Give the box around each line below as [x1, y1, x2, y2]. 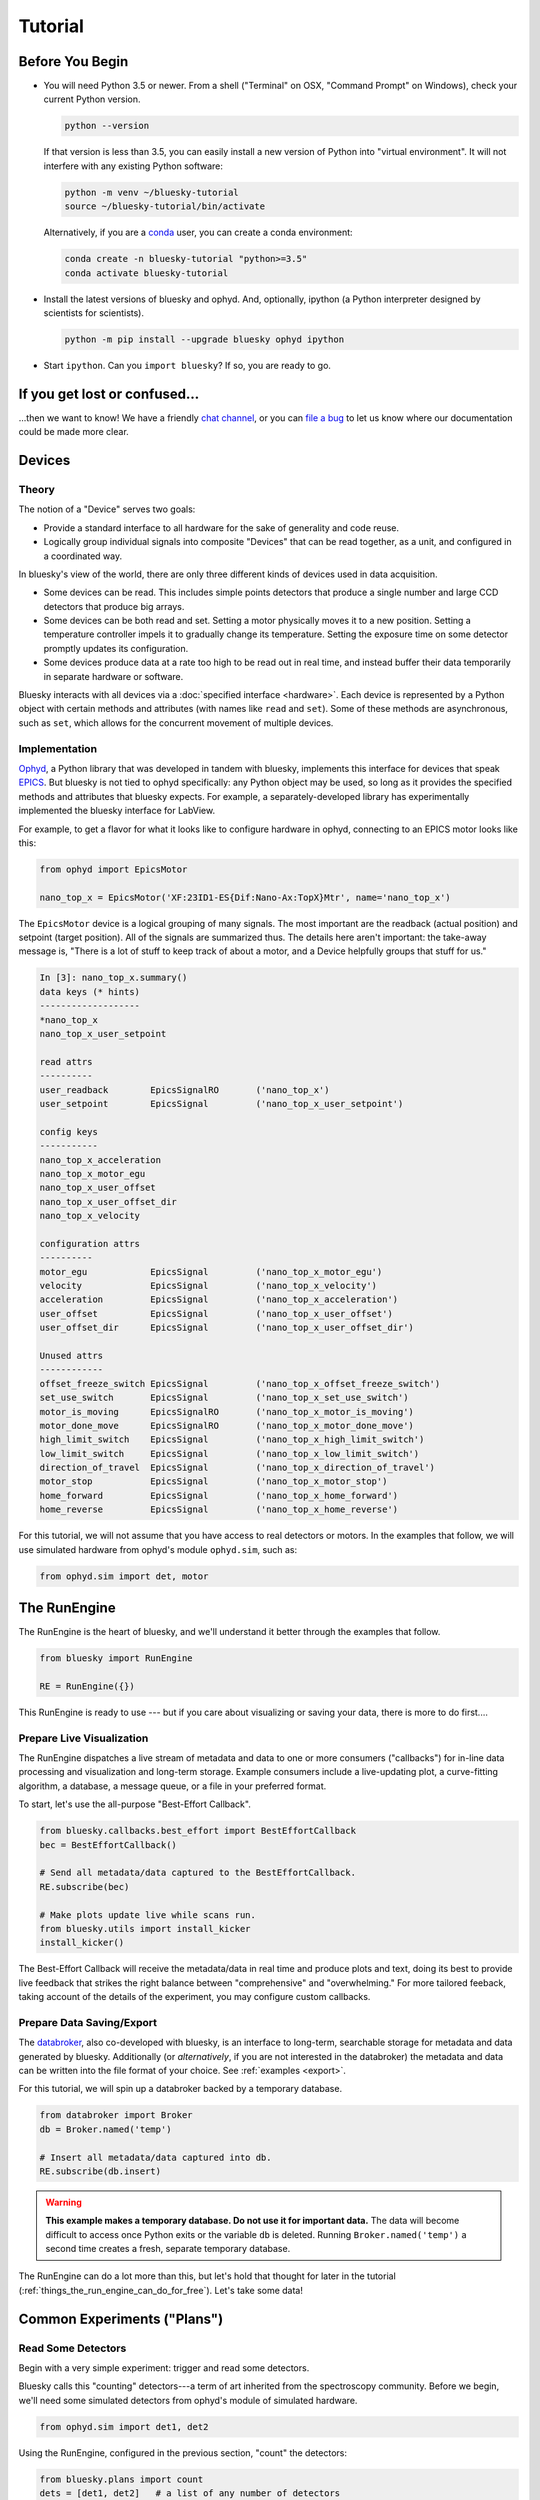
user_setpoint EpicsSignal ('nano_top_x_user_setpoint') [39, 1098, 404, 1109]
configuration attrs [39, 1238, 140, 1249]
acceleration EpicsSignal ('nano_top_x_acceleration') [39, 1294, 399, 1305]
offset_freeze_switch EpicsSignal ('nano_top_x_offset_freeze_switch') [39, 1378, 441, 1389]
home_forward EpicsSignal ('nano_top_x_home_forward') [39, 1490, 399, 1501]
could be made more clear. [18, 426, 129, 438]
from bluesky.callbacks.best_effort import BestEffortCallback [39, 1825, 357, 1837]
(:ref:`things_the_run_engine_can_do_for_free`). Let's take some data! [18, 2284, 304, 2296]
